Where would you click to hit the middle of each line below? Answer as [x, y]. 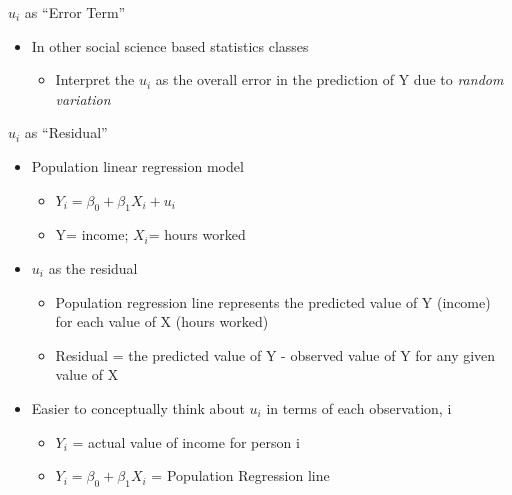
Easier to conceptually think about [138, 407]
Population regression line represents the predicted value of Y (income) [273, 301]
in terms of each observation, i [359, 407]
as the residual [93, 267]
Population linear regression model [137, 165]
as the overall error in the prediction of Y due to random [329, 79]
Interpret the [95, 79]
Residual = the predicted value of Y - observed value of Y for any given [275, 354]
